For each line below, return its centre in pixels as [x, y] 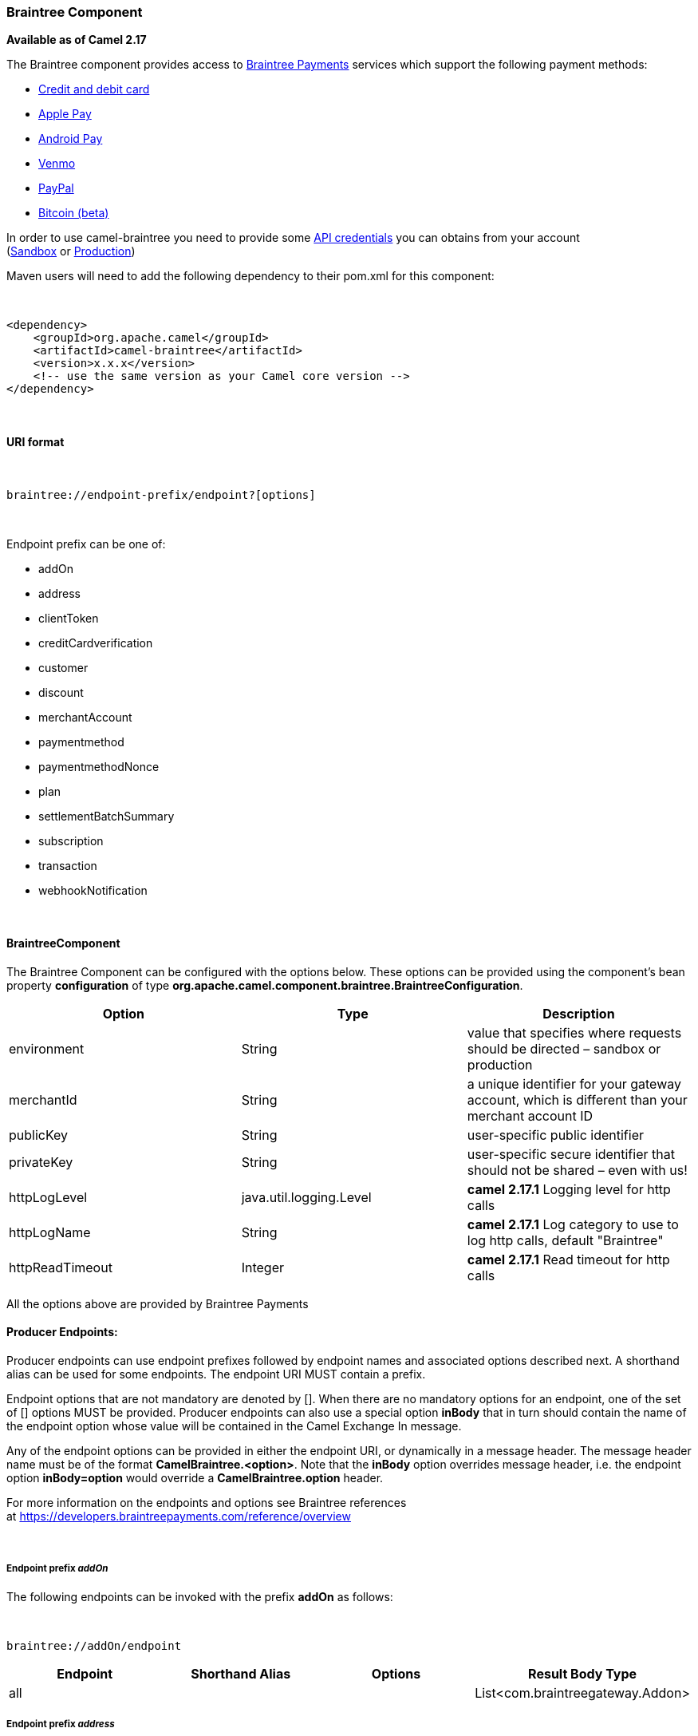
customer [63, 667]
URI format [35, 441]
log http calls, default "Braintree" [565, 1240]
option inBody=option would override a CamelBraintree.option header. [195, 1478]
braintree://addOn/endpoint [94, 1645]
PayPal [56, 188]
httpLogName [50, 1232]
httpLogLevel [48, 1197]
